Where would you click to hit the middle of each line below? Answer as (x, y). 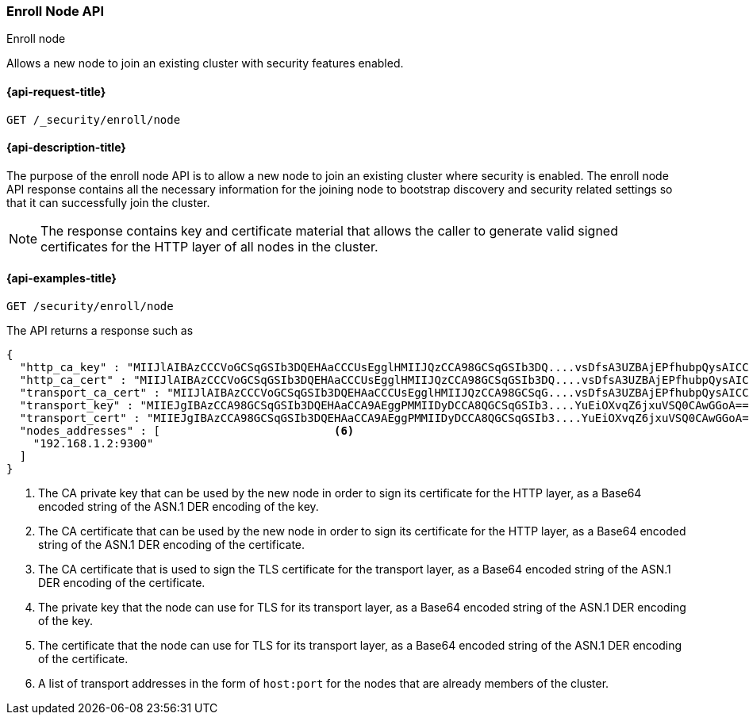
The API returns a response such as (100, 331)
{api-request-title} (56, 91)
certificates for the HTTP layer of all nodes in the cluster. (209, 246)
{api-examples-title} (61, 278)
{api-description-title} (66, 148)
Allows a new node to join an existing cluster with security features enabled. (205, 63)
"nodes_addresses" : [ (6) (187, 431)
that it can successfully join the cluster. (108, 202)
